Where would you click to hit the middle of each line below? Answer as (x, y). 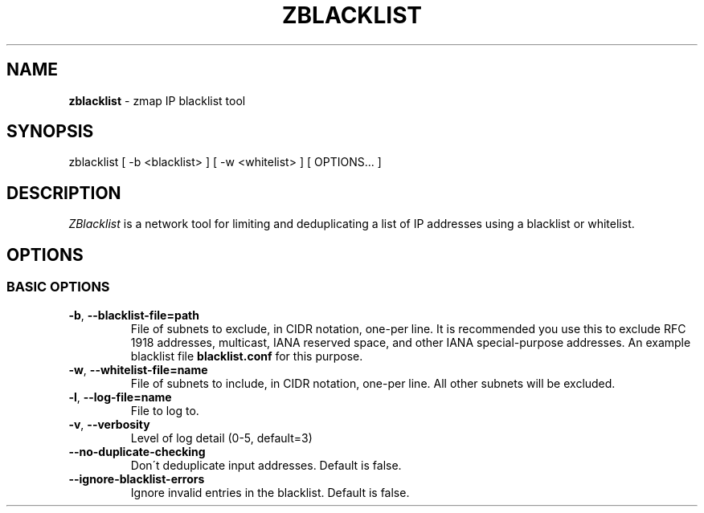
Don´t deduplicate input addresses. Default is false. (266, 465)
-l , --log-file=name (120, 397)
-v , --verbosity (109, 424)
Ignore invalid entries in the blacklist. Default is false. (270, 492)
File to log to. (165, 410)
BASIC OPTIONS (58, 287)
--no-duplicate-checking (137, 451)
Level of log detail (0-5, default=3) (221, 438)
